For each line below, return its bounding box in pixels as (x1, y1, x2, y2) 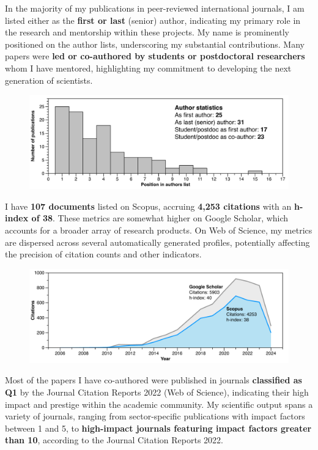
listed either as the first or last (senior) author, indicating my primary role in (5, 13, 301, 26)
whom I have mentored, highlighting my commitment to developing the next (5, 61, 292, 74)
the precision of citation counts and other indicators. (5, 248, 202, 260)
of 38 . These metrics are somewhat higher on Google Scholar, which (31, 212, 289, 224)
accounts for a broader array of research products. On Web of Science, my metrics (5, 223, 312, 236)
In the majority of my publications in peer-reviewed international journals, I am (5, 2, 305, 14)
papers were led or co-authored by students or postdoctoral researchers (5, 50, 305, 62)
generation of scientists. (5, 73, 93, 86)
